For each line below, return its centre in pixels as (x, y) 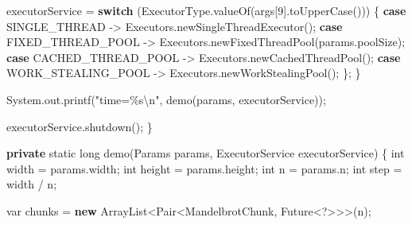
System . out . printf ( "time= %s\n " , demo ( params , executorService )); (166, 99)
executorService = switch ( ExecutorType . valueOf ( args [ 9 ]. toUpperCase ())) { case (206, 10)
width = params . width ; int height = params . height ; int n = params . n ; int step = (204, 168)
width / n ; (32, 184)
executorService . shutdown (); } (80, 126)
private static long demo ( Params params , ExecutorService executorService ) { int (206, 153)
